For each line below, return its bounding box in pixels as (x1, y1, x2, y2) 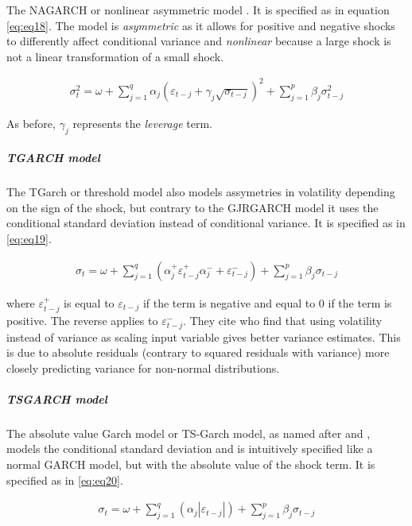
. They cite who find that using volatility (183, 312, 383, 329)
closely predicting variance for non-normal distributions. (6, 359, 280, 376)
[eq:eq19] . (6, 230, 52, 247)
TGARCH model (6, 149, 100, 166)
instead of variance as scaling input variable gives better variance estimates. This (6, 328, 401, 345)
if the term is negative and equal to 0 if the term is (142, 294, 392, 311)
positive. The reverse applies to (6, 312, 158, 329)
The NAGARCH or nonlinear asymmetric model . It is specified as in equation (6, 2, 390, 17)
